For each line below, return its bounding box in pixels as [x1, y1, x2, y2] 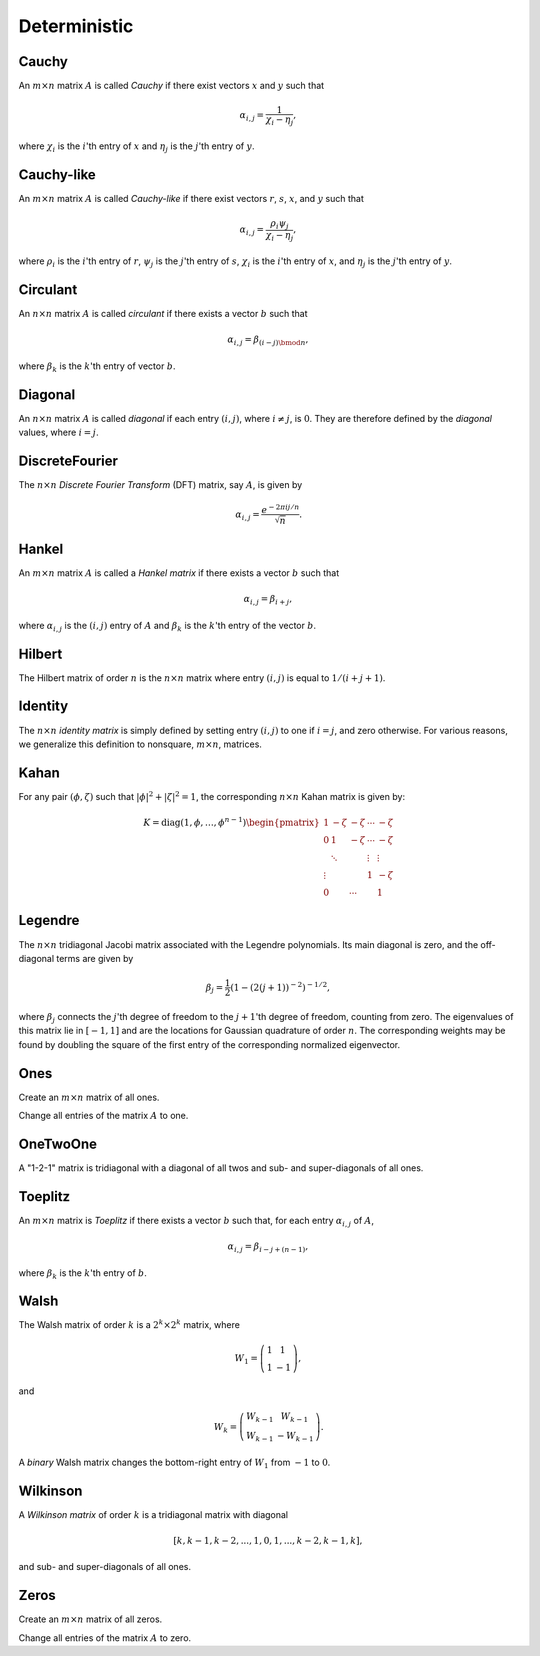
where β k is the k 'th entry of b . [18, 1266, 147, 1281]
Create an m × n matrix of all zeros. [18, 1613, 163, 1625]
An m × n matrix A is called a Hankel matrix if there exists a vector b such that [18, 566, 340, 579]
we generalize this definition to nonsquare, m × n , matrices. [18, 738, 262, 750]
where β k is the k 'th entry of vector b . [18, 360, 176, 374]
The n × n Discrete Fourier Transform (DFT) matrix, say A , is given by [18, 479, 303, 491]
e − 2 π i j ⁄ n [261, 503, 300, 515]
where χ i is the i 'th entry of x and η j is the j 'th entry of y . [18, 140, 255, 154]
